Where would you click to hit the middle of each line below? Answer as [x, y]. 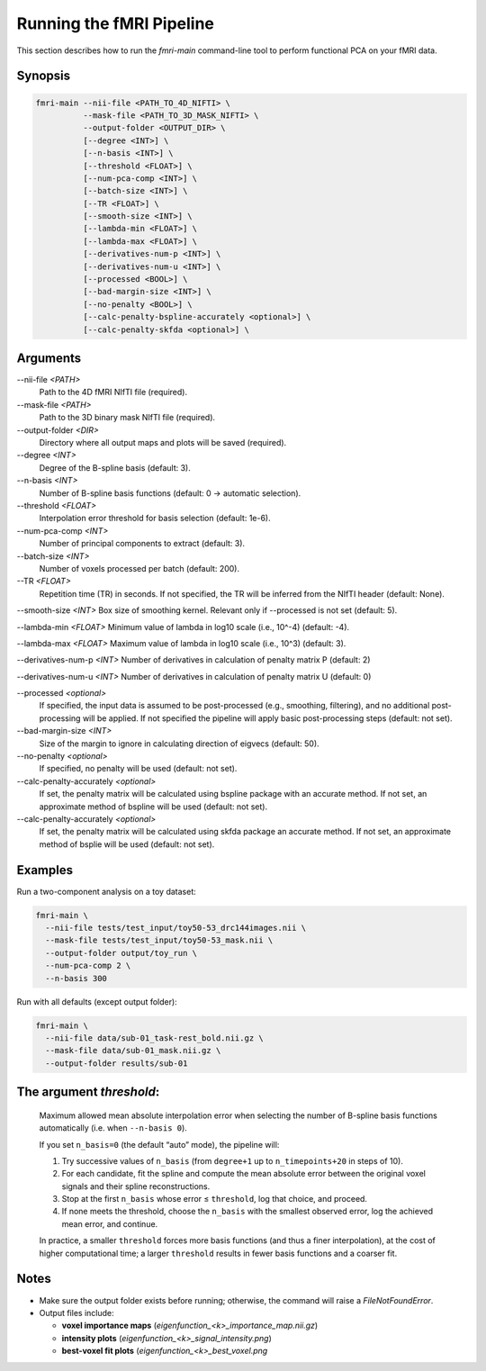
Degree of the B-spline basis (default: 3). [115, 467]
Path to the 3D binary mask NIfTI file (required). [127, 418]
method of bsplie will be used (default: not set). [127, 844]
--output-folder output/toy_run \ [121, 953]
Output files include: [76, 1312]
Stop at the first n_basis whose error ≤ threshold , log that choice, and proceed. [215, 1199]
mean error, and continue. [110, 1223]
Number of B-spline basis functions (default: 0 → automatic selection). [170, 493]
